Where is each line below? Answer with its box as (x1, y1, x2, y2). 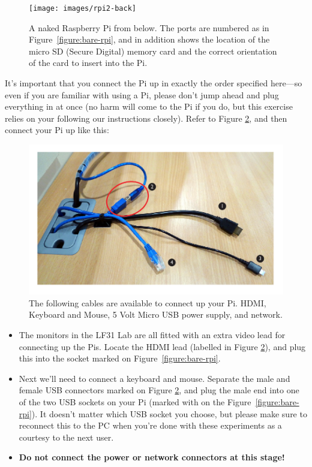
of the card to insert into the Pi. (29, 56, 148, 69)
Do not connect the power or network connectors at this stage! (19, 451, 285, 463)
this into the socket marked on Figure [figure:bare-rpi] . (19, 352, 221, 364)
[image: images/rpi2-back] (29, 4, 136, 13)
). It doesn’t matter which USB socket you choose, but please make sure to (31, 407, 307, 420)
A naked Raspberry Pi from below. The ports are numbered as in (29, 21, 269, 34)
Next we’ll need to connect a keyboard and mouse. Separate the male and (19, 372, 290, 384)
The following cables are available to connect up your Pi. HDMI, (29, 296, 266, 309)
